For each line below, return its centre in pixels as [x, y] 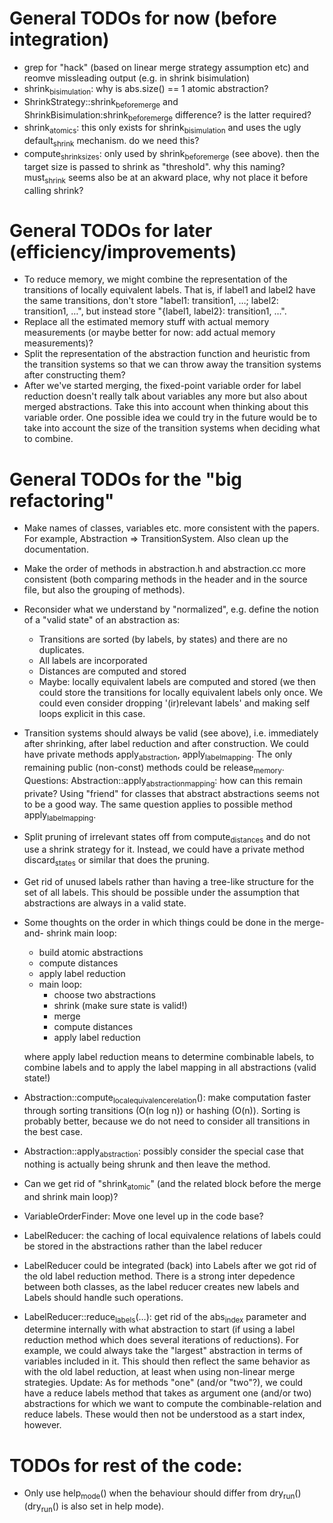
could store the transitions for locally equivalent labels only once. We [181, 693]
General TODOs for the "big [125, 479]
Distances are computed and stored [112, 671]
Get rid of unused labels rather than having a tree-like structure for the [168, 882]
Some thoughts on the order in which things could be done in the [157, 923]
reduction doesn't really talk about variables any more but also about [165, 396]
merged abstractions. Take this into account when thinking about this [166, 407]
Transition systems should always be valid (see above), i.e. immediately [171, 733]
